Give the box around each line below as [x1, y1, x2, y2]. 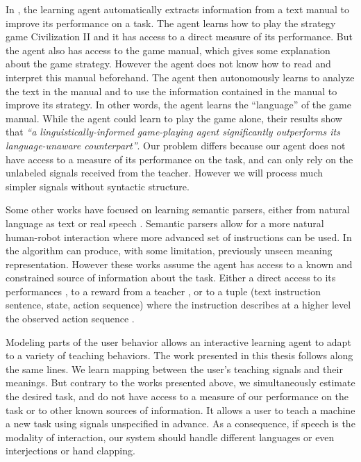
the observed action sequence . [6, 311, 135, 326]
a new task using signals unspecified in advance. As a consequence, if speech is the [6, 416, 355, 431]
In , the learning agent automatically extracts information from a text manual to [6, 2, 349, 16]
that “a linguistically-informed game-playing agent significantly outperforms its [6, 124, 340, 139]
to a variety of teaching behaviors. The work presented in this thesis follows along [6, 348, 353, 363]
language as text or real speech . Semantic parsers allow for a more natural [6, 215, 324, 230]
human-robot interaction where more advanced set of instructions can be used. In [6, 229, 352, 244]
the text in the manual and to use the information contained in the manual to [6, 83, 337, 98]
